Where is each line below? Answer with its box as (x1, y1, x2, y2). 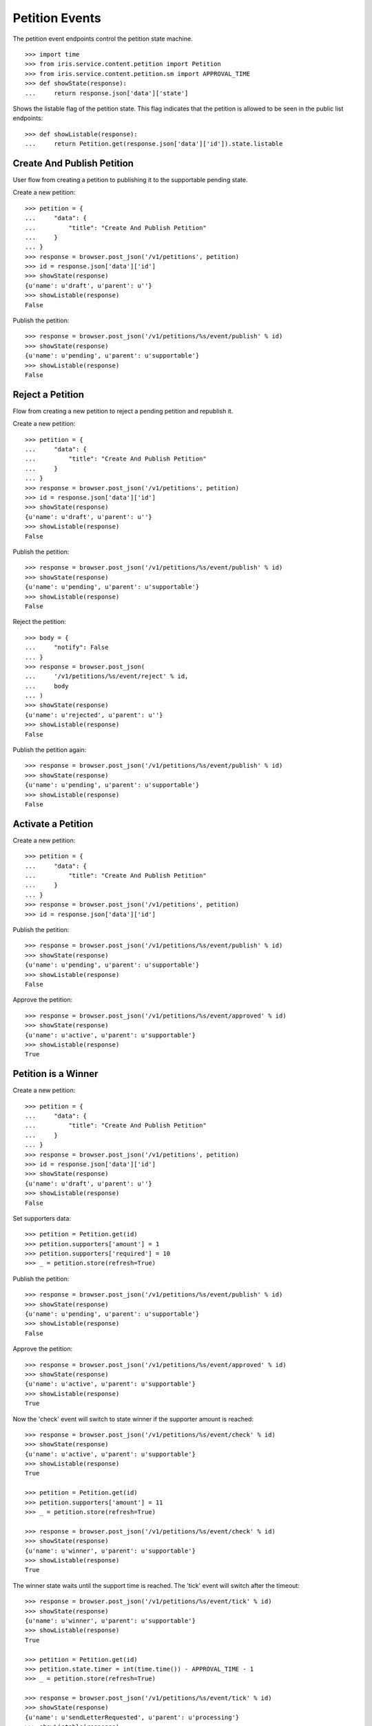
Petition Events (12, 10, 101, 26)
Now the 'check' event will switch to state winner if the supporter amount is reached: (12, 1415, 254, 1423)
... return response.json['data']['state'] (25, 89, 189, 97)
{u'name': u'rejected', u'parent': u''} (25, 711, 163, 719)
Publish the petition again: (12, 746, 87, 754)
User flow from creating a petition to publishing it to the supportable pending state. (12, 175, 248, 184)
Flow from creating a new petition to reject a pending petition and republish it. (12, 407, 234, 415)
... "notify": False (25, 643, 109, 652)
